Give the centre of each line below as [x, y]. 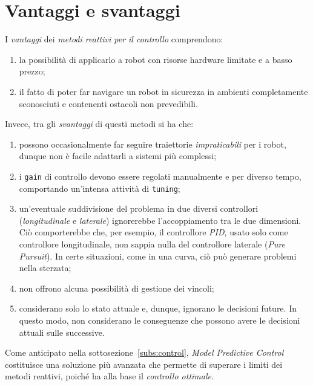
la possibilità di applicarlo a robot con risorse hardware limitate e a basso [156, 59]
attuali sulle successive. [62, 332]
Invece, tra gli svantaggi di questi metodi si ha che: [99, 124]
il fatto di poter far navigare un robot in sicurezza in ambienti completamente [163, 91]
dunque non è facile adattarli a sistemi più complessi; [118, 156]
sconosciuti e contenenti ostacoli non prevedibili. [108, 103]
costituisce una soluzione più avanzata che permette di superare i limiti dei [144, 364]
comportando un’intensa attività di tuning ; [100, 188]
